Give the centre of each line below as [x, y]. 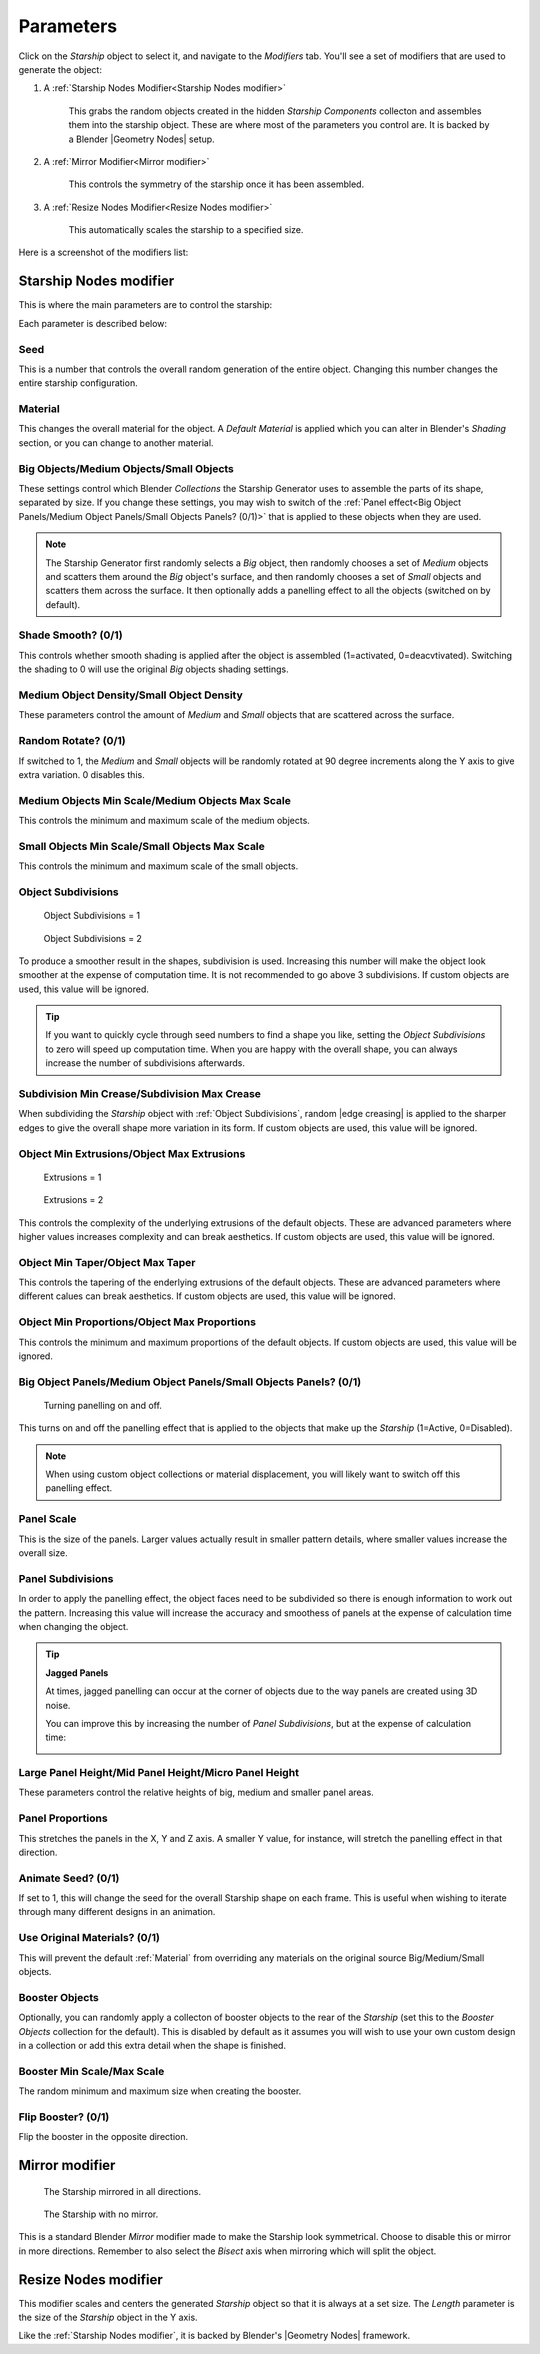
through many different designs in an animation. [117, 1912]
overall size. [43, 1553]
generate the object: [60, 69]
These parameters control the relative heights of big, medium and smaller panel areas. [196, 1792]
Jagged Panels [77, 1672]
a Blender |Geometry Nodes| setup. [141, 139]
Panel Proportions [63, 1818]
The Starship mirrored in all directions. [122, 2191]
